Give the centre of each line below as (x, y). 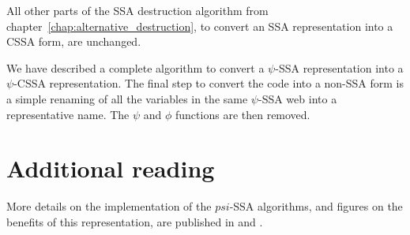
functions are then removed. (243, 114)
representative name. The (68, 114)
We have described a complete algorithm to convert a (135, 67)
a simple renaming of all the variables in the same (127, 98)
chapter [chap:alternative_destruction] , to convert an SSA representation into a (200, 26)
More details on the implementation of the (109, 206)
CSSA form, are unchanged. (74, 41)
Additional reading (111, 168)
